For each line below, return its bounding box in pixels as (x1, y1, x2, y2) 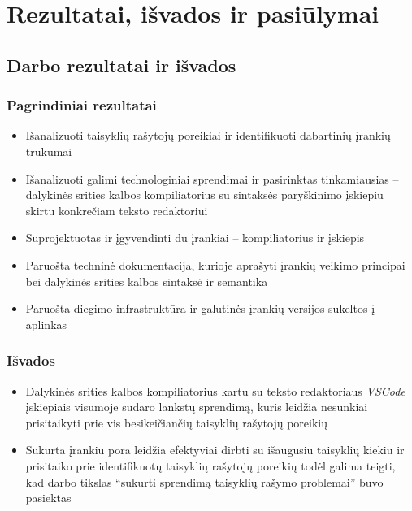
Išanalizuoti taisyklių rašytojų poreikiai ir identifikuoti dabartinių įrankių (25, 127, 391, 144)
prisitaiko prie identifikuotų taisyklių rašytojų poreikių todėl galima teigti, (25, 457, 396, 474)
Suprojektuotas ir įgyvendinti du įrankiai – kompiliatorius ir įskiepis (25, 229, 365, 246)
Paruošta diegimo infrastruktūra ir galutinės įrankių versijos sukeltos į (25, 300, 375, 317)
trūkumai (25, 142, 72, 159)
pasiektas (25, 489, 72, 506)
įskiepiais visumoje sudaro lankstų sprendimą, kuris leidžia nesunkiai (25, 398, 368, 415)
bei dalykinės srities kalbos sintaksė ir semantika (25, 272, 268, 289)
